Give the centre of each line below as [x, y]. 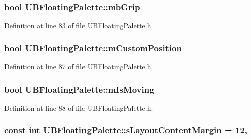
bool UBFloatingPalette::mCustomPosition [93, 48]
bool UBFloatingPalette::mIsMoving [79, 89]
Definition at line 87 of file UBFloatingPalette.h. [79, 67]
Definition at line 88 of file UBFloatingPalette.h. [79, 108]
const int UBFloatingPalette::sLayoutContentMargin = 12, [126, 130]
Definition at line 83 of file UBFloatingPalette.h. [79, 25]
